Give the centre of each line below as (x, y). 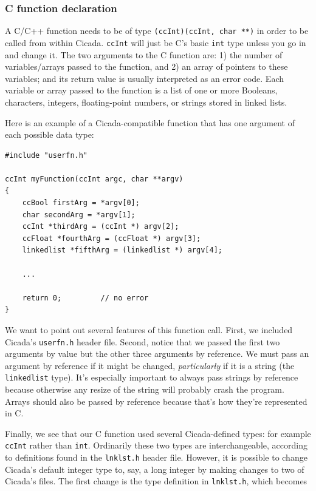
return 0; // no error (85, 298)
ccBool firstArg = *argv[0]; (81, 203)
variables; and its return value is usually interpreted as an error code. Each (145, 78)
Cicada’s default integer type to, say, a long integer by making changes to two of (155, 469)
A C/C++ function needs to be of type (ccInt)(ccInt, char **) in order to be (157, 31)
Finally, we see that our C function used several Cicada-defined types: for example (158, 433)
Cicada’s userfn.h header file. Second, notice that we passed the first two (143, 341)
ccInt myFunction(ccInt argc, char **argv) (94, 179)
